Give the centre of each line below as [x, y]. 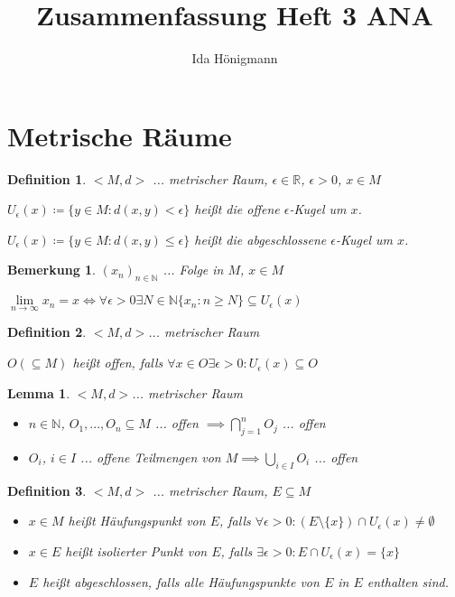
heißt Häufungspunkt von [137, 521]
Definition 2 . [47, 332]
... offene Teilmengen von [151, 457]
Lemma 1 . [39, 392]
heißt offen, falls [118, 363]
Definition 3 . [47, 490]
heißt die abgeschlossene [260, 239]
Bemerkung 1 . [52, 270]
